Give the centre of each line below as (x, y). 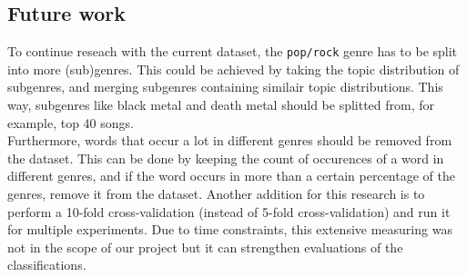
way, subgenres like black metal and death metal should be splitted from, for (221, 105)
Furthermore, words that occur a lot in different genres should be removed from (230, 140)
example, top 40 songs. (71, 122)
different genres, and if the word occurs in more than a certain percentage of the (231, 176)
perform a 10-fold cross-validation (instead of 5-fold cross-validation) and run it (229, 211)
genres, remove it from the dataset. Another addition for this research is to (216, 194)
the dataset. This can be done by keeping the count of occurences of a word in (226, 158)
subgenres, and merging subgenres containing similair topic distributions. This (225, 87)
